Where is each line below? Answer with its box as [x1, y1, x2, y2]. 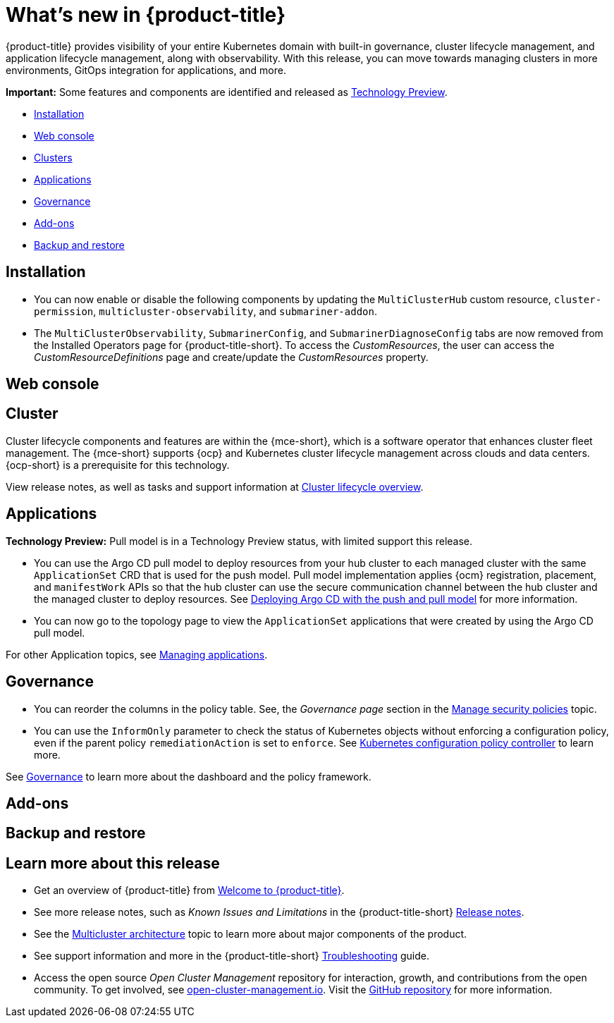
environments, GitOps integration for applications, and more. [6, 63, 286, 76]
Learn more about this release [6, 854, 220, 872]
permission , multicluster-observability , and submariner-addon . [34, 305, 377, 317]
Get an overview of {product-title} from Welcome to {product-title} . [34, 884, 345, 897]
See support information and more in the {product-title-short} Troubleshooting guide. [34, 950, 429, 962]
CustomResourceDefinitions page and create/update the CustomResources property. [34, 350, 429, 363]
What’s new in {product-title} [6, 3, 286, 27]
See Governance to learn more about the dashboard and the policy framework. [6, 770, 372, 783]
